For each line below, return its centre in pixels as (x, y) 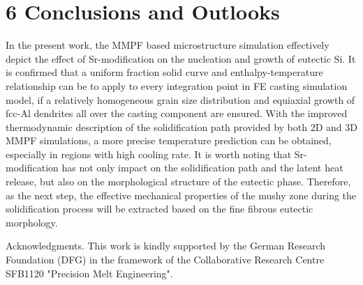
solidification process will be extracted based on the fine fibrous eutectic (160, 209)
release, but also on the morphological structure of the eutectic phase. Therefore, (178, 182)
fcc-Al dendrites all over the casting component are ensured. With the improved (177, 113)
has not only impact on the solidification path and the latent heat (202, 168)
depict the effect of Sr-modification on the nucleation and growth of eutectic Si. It (181, 58)
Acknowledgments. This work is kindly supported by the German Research (166, 246)
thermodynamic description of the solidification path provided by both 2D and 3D (181, 126)
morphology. (32, 222)
